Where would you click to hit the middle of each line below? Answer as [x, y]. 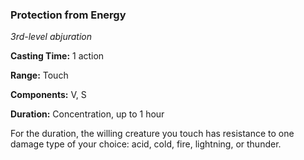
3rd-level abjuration [51, 37]
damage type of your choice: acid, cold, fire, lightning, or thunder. [146, 144]
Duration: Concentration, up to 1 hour [87, 114]
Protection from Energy [68, 15]
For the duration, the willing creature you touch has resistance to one [152, 134]
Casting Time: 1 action [57, 56]
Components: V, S [48, 95]
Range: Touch [39, 75]
